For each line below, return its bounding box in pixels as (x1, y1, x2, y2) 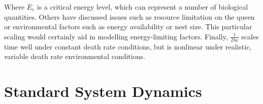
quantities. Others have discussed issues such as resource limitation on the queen (4, 11, 255, 22)
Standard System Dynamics (4, 80, 202, 101)
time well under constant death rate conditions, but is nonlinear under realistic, (4, 41, 252, 51)
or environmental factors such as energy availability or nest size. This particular (4, 21, 252, 32)
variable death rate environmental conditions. (4, 51, 145, 62)
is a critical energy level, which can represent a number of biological (37, 2, 248, 12)
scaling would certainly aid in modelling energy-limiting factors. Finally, (4, 31, 228, 41)
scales (241, 31, 259, 41)
